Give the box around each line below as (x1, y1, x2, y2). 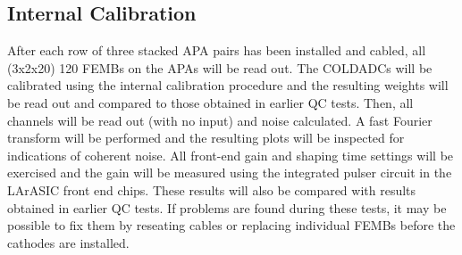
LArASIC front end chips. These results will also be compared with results (7, 180, 416, 199)
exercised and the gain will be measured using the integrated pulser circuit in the (7, 163, 452, 182)
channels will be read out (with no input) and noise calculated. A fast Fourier (7, 111, 433, 129)
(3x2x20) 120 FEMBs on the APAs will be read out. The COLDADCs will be (7, 58, 433, 77)
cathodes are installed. (7, 233, 130, 251)
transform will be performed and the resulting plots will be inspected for (7, 128, 405, 147)
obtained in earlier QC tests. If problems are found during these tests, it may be (7, 198, 447, 217)
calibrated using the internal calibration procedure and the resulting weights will (7, 76, 449, 95)
